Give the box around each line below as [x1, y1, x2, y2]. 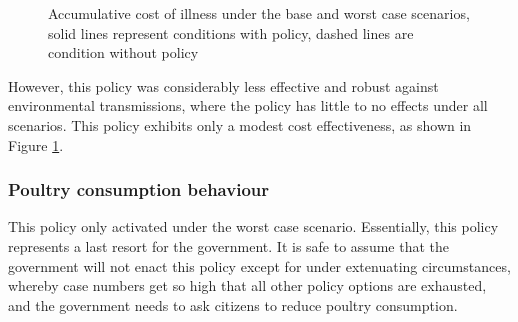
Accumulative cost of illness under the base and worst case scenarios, [48, 3, 470, 23]
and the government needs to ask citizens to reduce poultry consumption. [8, 294, 458, 315]
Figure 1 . [8, 134, 64, 155]
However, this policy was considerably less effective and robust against [8, 75, 439, 96]
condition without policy [48, 42, 199, 63]
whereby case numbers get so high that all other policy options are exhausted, [8, 275, 487, 296]
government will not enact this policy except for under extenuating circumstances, [8, 255, 511, 276]
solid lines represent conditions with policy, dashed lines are [48, 22, 414, 43]
